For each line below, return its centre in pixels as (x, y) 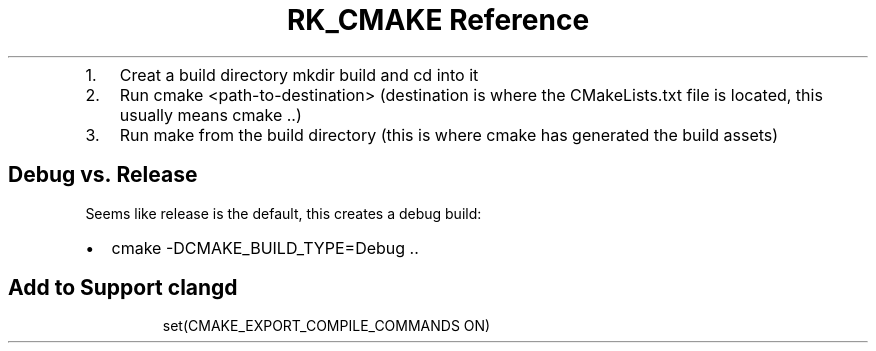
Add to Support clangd (123, 288)
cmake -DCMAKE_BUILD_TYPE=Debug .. (265, 247)
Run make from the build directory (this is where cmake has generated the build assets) (449, 134)
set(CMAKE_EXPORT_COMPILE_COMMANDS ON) (326, 326)
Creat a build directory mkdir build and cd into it (299, 74)
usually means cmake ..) (210, 114)
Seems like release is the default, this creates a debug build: (283, 213)
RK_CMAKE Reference (438, 20)
